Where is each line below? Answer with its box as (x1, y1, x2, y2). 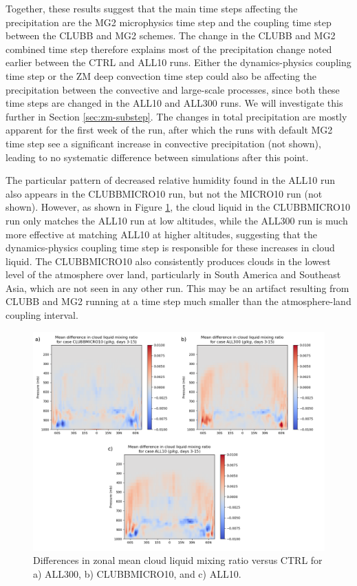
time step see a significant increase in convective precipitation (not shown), (6, 136, 321, 150)
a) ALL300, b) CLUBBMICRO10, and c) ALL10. (33, 566, 241, 580)
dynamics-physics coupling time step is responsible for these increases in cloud (6, 240, 335, 255)
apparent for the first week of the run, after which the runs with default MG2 (6, 123, 333, 137)
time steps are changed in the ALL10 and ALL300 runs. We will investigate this (6, 96, 343, 110)
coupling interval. (6, 308, 78, 322)
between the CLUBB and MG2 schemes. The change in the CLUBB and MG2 (6, 28, 336, 43)
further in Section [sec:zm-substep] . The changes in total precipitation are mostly (6, 109, 347, 123)
